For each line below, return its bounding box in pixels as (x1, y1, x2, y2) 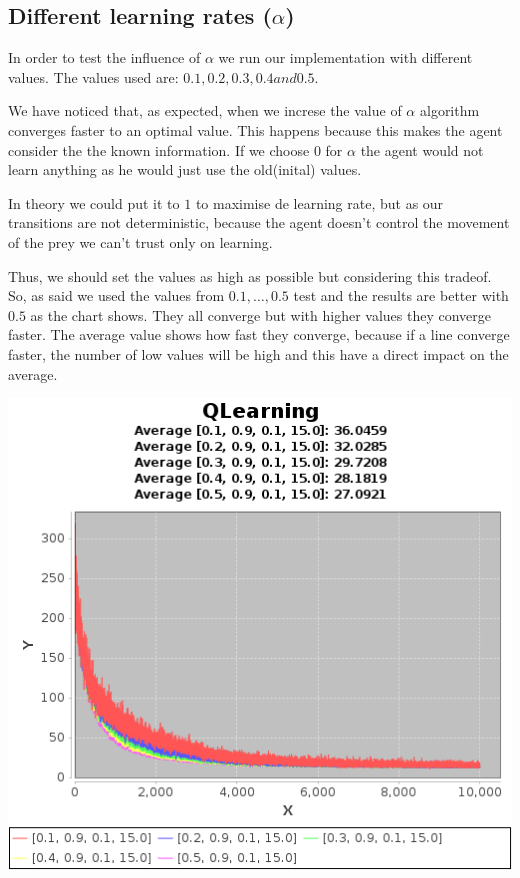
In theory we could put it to (8, 192, 180, 213)
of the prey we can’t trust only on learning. (8, 231, 273, 252)
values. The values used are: (8, 66, 179, 87)
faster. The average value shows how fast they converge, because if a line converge (8, 324, 510, 345)
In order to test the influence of (8, 47, 201, 68)
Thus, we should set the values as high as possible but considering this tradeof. (8, 265, 492, 286)
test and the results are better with (293, 285, 509, 306)
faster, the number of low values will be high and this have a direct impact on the (8, 343, 509, 364)
